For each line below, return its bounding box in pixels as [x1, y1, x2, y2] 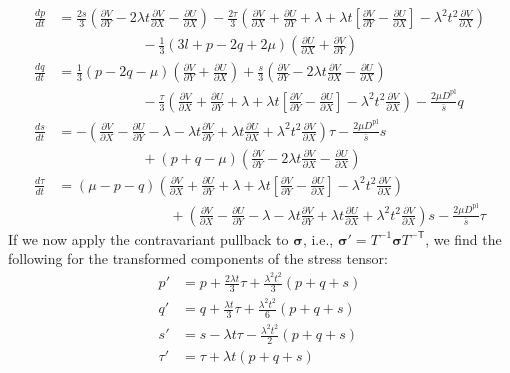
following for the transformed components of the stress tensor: [8, 248, 388, 269]
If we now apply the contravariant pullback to [8, 228, 289, 249]
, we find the [425, 228, 502, 249]
